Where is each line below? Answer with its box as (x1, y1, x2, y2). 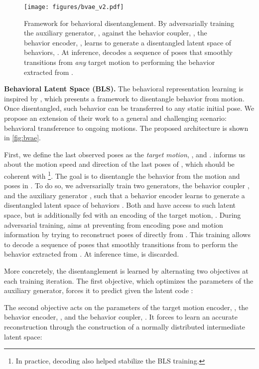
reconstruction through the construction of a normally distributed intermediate (4, 321, 245, 332)
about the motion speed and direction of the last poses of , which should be (4, 159, 235, 169)
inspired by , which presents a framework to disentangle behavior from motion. (4, 93, 245, 103)
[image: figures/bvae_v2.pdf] (24, 3, 124, 10)
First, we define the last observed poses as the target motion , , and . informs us (4, 149, 246, 159)
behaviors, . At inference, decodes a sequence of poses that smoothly (24, 47, 233, 57)
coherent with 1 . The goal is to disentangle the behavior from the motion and (4, 169, 240, 181)
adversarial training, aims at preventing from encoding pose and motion (4, 219, 223, 230)
